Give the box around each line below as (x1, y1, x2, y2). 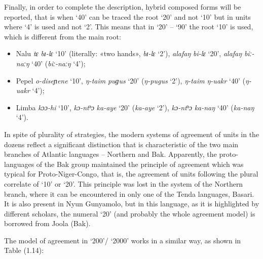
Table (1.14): (4, 245, 44, 255)
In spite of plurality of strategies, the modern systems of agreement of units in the (4, 128, 259, 139)
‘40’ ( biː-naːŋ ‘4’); (31, 58, 86, 68)
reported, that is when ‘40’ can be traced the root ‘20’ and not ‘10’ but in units (4, 11, 251, 22)
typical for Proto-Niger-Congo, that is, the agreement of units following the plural (4, 168, 258, 179)
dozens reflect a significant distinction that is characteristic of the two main (4, 139, 239, 149)
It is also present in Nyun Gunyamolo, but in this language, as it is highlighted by (4, 198, 259, 209)
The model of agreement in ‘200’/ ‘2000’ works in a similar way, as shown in (4, 235, 241, 245)
